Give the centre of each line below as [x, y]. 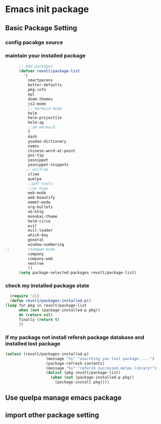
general [36, 240]
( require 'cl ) [24, 296]
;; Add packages [36, 66]
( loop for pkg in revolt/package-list [46, 306]
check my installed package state [47, 286]
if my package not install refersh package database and [75, 337]
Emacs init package [47, 9]
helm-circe [39, 221]
